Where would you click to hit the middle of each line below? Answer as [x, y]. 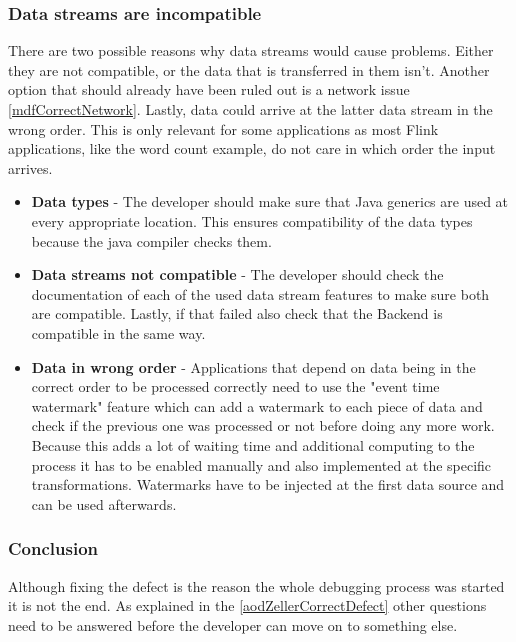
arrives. [30, 167]
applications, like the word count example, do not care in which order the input [252, 148]
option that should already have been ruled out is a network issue [209, 89]
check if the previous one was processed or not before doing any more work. [263, 425]
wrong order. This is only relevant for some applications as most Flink [223, 128]
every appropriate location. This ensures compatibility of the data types [252, 220]
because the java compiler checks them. [151, 240]
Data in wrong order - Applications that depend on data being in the [253, 366]
